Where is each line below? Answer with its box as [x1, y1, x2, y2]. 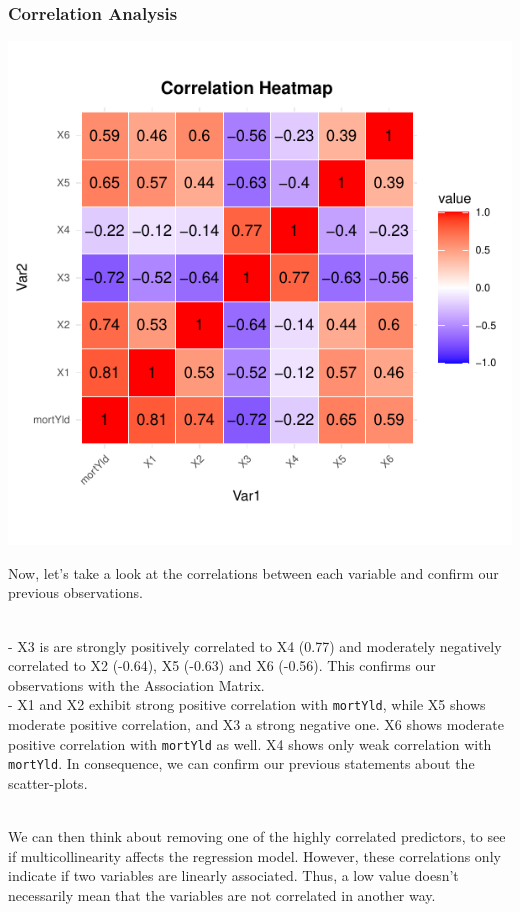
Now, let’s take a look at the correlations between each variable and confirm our [8, 562, 499, 583]
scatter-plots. [8, 772, 88, 793]
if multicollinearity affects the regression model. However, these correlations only [8, 845, 501, 866]
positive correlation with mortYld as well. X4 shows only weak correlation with [8, 733, 492, 754]
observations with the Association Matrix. [8, 674, 265, 695]
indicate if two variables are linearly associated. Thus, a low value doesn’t [8, 865, 459, 886]
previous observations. [8, 582, 143, 603]
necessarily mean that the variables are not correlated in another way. [8, 884, 436, 905]
